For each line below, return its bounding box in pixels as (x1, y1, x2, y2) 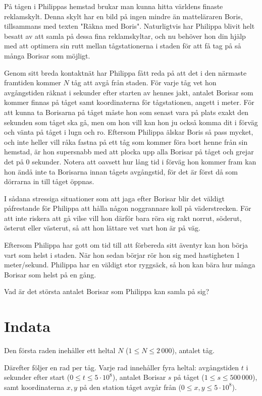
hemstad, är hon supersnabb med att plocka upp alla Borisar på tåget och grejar (4, 146, 254, 157)
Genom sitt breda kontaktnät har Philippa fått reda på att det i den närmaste (4, 67, 247, 78)
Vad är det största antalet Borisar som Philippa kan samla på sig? (4, 286, 209, 297)
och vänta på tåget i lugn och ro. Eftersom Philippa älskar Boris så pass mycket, (4, 127, 253, 137)
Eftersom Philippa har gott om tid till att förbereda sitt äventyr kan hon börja (4, 240, 248, 250)
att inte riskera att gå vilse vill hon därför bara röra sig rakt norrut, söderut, (4, 212, 242, 223)
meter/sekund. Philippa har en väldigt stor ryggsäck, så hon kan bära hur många (4, 259, 255, 270)
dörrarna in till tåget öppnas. (4, 176, 94, 187)
